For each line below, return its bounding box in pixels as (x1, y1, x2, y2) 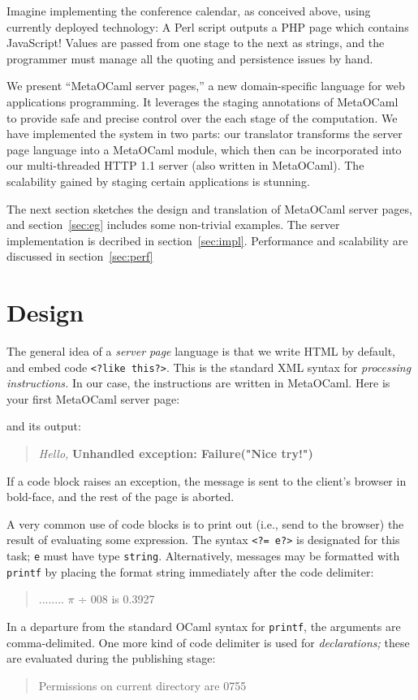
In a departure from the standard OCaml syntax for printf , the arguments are (6, 618, 401, 634)
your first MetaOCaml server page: (6, 390, 180, 407)
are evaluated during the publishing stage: (6, 650, 216, 667)
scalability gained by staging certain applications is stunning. (6, 172, 310, 189)
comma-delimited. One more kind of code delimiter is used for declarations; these (6, 633, 410, 650)
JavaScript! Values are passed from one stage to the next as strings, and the (6, 34, 385, 51)
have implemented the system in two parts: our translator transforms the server (6, 125, 403, 142)
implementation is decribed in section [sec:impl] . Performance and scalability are (6, 231, 408, 248)
